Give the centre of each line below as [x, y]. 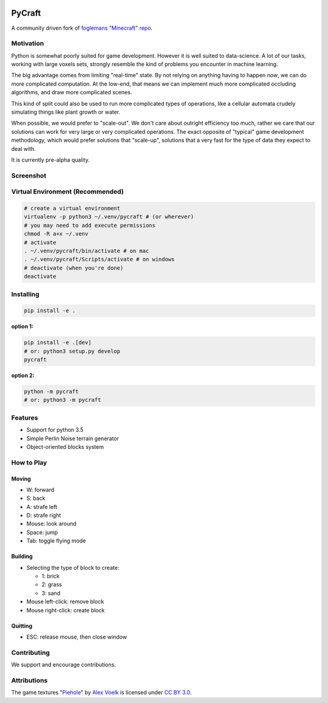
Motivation [28, 44]
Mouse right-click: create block [66, 610]
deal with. [23, 148]
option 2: [23, 376]
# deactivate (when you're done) [74, 268]
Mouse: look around [52, 524]
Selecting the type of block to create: [73, 567]
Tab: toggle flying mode [56, 541]
